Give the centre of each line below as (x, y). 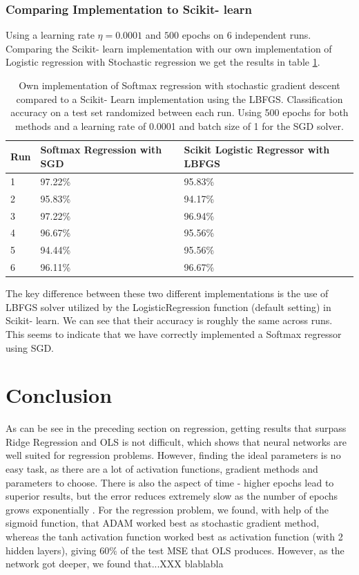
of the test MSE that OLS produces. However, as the (232, 550)
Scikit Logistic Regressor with (257, 150)
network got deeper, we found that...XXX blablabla (115, 564)
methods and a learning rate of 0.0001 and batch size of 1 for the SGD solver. (179, 125)
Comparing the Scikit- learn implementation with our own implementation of (169, 48)
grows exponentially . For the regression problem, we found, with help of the (167, 509)
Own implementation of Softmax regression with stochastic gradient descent (179, 85)
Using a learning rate (50, 35)
